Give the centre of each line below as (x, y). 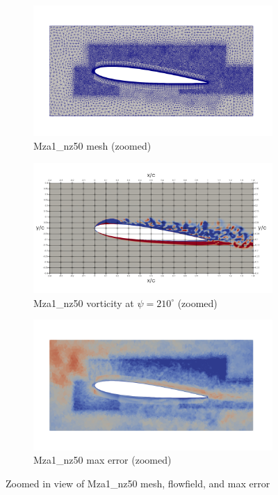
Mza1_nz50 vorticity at (84, 302)
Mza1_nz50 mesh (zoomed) (92, 146)
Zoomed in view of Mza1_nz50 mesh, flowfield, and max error (138, 483)
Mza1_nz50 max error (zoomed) (103, 460)
